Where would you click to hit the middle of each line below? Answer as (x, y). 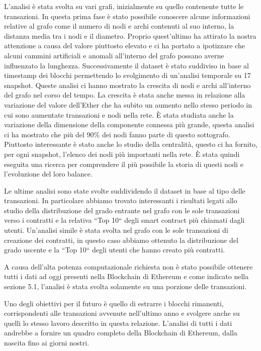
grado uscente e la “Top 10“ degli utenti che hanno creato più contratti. (115, 250)
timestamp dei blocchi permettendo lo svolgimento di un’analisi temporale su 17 (127, 75)
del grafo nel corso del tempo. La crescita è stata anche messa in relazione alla (125, 95)
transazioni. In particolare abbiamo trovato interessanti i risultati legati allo (121, 200)
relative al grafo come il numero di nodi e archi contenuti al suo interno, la (119, 26)
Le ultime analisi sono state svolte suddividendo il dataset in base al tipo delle (125, 190)
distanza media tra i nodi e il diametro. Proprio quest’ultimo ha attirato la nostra (130, 35)
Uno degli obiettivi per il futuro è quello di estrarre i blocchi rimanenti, (114, 303)
